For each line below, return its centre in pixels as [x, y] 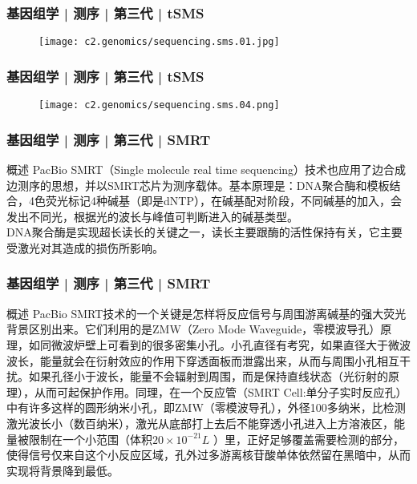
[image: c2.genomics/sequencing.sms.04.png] [159, 105]
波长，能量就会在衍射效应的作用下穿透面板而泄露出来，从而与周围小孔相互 [203, 360]
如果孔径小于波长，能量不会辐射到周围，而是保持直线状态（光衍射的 [208, 376]
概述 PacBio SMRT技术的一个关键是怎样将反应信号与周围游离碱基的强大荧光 [206, 313]
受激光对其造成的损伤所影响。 [85, 247]
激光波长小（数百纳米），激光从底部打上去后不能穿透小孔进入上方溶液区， [200, 423]
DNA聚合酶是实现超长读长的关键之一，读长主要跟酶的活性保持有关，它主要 [204, 232]
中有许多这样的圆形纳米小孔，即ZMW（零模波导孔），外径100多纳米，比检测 [206, 407]
